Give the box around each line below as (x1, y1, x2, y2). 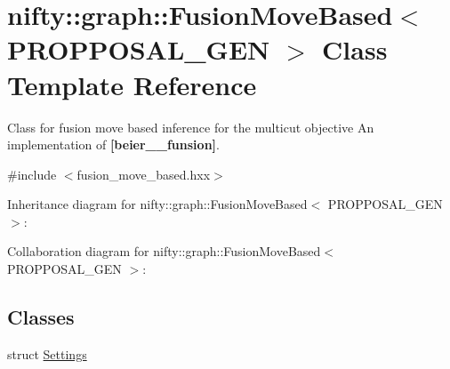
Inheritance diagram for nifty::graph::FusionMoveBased (7, 195, 308, 213)
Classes (7, 303, 75, 331)
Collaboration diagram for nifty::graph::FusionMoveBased (7, 242, 321, 261)
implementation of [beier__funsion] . (7, 135, 220, 154)
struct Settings (7, 344, 87, 363)
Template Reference (7, 66, 257, 102)
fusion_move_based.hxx (76, 164, 211, 183)
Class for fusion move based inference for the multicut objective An (7, 117, 374, 136)
